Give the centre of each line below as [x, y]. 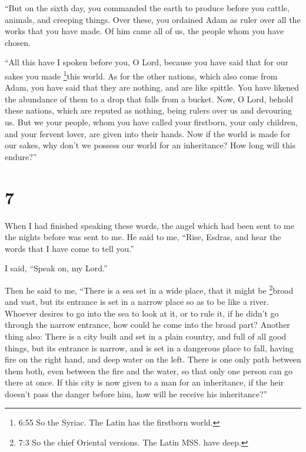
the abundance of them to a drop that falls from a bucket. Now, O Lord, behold [149, 99]
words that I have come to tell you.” [69, 248]
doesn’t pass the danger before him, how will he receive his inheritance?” [136, 393]
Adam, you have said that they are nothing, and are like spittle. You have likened [152, 87]
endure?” [21, 156]
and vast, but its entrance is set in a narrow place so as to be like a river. [137, 302]
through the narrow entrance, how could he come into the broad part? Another [147, 325]
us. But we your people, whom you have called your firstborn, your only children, [152, 122]
